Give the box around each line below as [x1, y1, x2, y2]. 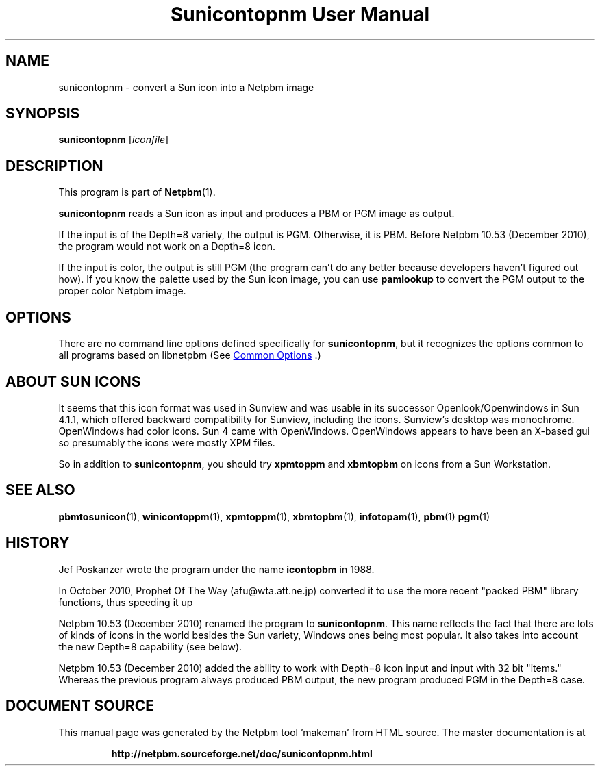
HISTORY [5, 534, 70, 552]
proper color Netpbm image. [58, 285, 186, 297]
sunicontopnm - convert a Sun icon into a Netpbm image [58, 81, 314, 93]
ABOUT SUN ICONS [5, 372, 141, 390]
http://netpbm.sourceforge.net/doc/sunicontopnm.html [111, 747, 373, 759]
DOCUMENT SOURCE [5, 697, 154, 715]
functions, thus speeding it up [58, 596, 193, 608]
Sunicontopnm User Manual [170, 3, 430, 26]
